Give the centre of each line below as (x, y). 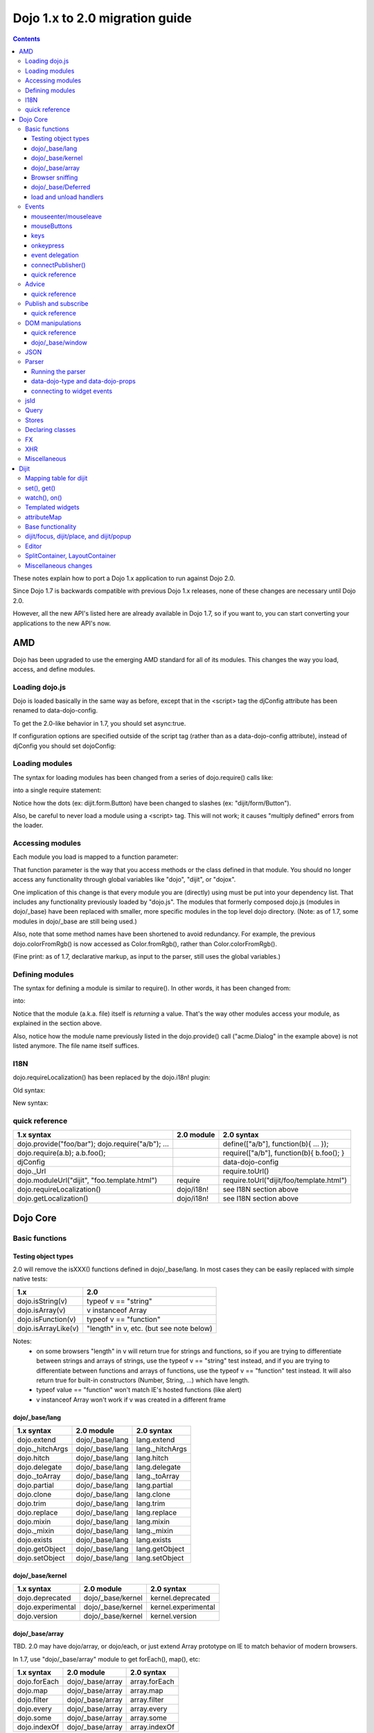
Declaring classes (51, 430)
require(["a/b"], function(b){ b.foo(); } (284, 1153)
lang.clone (153, 1495)
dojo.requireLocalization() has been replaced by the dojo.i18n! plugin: (112, 1077)
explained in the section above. (57, 1023)
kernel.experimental (182, 1607)
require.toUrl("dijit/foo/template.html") (285, 1181)
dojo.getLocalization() (53, 1199)
